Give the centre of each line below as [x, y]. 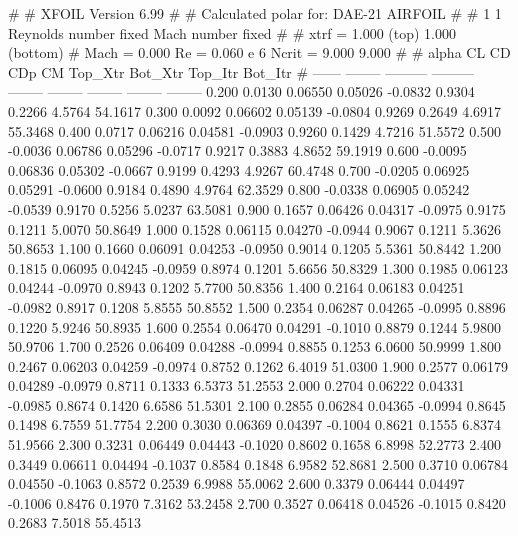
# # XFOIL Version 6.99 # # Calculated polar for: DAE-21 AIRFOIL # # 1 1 [255, 13]
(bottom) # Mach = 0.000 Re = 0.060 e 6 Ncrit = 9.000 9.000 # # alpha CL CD [259, 52]
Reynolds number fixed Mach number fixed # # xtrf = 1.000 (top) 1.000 [232, 32]
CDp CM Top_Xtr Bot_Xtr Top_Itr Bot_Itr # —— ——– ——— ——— [241, 71]
